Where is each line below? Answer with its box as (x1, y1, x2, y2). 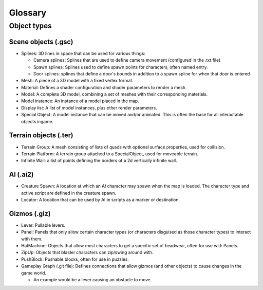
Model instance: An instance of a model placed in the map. (21, 98, 139, 104)
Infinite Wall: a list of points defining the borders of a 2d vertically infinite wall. (21, 158, 177, 163)
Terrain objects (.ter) (9, 131, 74, 140)
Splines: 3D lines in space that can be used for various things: (21, 50, 146, 56)
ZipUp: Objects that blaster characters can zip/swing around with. (21, 250, 153, 255)
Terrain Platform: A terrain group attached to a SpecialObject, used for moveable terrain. (21, 151, 198, 157)
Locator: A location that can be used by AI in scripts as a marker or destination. (21, 197, 180, 202)
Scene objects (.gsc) (9, 37, 74, 46)
